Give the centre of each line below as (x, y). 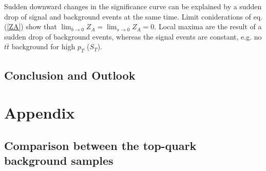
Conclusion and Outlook (70, 75)
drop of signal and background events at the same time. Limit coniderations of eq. (134, 16)
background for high (43, 46)
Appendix (40, 113)
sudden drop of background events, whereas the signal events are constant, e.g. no (133, 36)
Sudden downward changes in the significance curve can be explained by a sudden (133, 6)
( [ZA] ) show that (31, 26)
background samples (59, 160)
